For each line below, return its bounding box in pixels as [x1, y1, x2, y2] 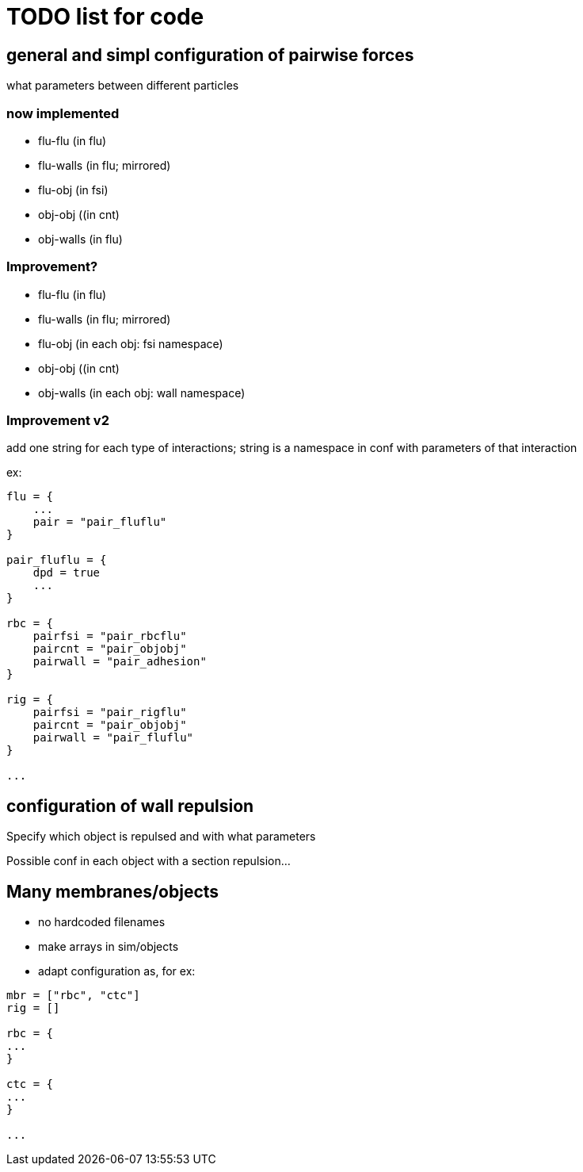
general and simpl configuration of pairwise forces [6, 44, 414, 65]
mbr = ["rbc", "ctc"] [6, 989, 140, 1002]
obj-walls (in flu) [38, 232, 123, 246]
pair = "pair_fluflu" [32, 515, 167, 529]
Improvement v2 [6, 412, 109, 429]
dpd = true [32, 566, 101, 580]
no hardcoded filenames [38, 915, 166, 929]
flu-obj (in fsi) [38, 182, 109, 197]
